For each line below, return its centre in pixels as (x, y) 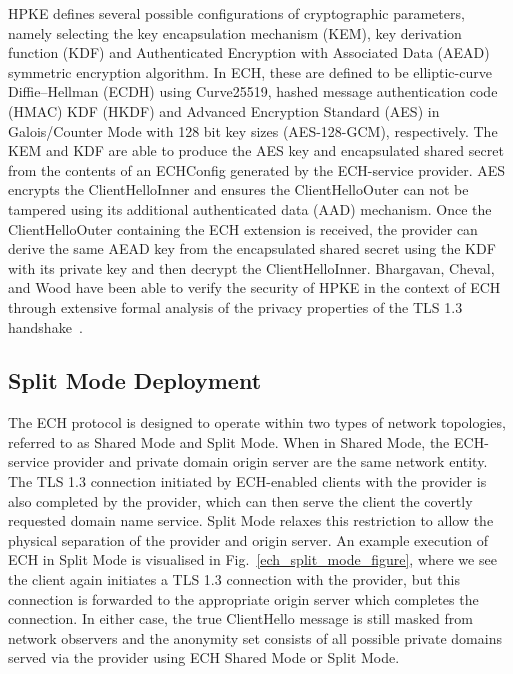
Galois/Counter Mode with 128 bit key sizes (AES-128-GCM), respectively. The (253, 130)
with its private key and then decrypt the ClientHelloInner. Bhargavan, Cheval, (251, 267)
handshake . (45, 326)
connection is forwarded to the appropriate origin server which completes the (243, 598)
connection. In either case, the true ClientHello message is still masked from (240, 618)
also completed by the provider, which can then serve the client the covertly (240, 500)
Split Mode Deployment (135, 380)
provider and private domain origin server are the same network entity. (270, 461)
